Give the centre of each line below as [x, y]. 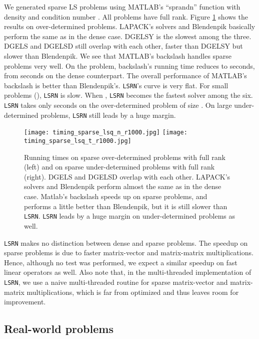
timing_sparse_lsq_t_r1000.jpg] [78, 141]
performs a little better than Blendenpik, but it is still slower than [126, 206]
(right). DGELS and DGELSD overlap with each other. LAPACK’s [127, 176]
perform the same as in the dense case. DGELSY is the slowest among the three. [128, 36]
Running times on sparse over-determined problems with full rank [125, 157]
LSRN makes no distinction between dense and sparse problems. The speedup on [126, 242]
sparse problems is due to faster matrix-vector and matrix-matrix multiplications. [129, 252]
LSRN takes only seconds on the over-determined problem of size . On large [118, 105]
